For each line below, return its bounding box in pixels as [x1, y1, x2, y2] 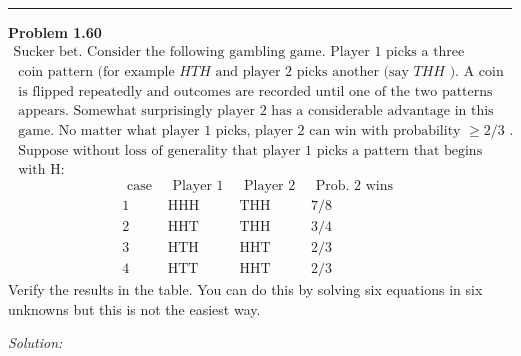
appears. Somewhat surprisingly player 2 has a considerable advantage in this [18, 103, 494, 118]
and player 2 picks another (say [215, 64, 409, 79]
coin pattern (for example [18, 64, 175, 79]
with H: [18, 162, 65, 177]
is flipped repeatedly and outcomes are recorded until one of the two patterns [18, 84, 493, 99]
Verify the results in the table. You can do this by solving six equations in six [8, 278, 483, 299]
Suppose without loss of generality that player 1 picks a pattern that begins [18, 143, 483, 158]
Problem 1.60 [8, 22, 102, 42]
